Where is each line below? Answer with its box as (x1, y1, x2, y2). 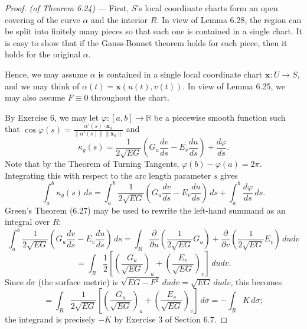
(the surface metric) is (38, 276, 118, 288)
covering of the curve (5, 13, 80, 25)
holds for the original (5, 48, 81, 60)
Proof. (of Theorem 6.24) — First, (5, 2, 129, 14)
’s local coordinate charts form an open (136, 2, 278, 14)
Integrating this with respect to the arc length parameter (5, 169, 211, 181)
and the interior (90, 13, 148, 25)
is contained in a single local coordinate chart (98, 67, 263, 80)
